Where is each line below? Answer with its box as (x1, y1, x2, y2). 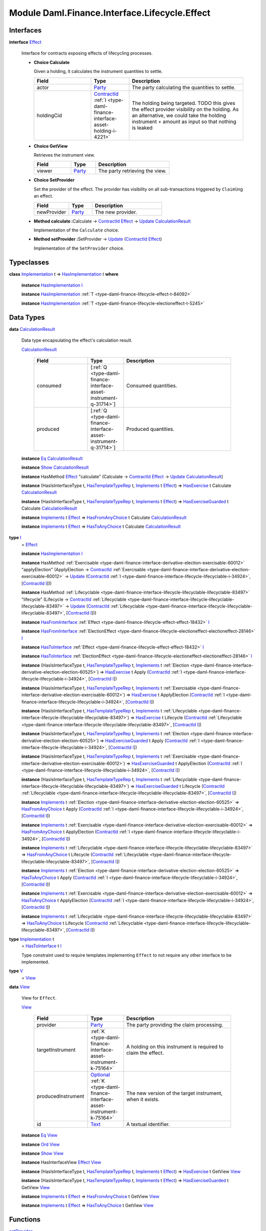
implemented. (21, 959, 49, 965)
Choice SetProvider (33, 177, 75, 183)
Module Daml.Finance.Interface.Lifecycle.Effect (9, 7, 211, 18)
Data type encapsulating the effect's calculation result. (21, 337, 133, 343)
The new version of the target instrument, (126, 1090, 223, 1097)
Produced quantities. (126, 425, 175, 432)
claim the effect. (126, 1049, 164, 1056)
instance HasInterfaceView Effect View (21, 1160, 101, 1166)
